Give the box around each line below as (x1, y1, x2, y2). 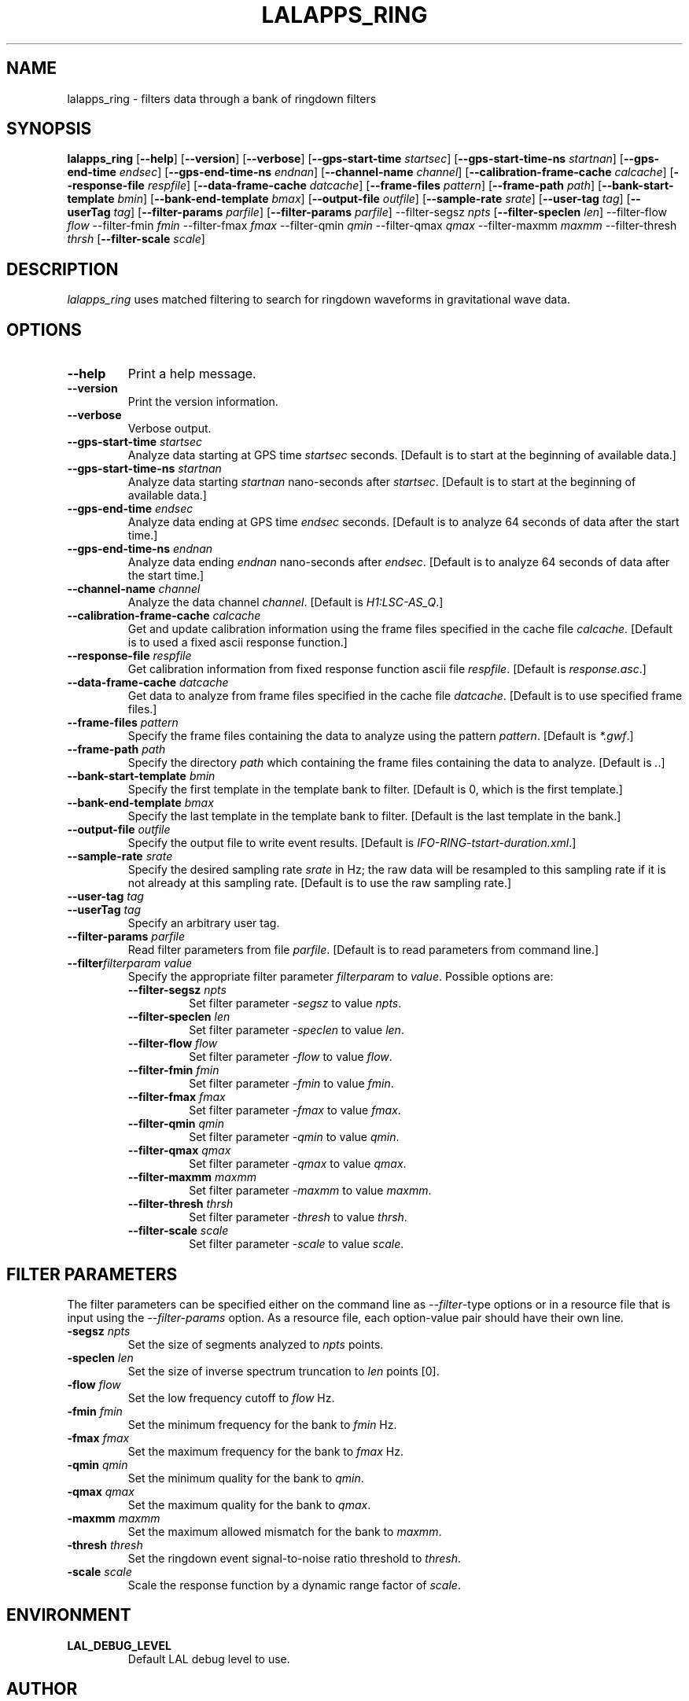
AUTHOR (6, 1679, 78, 1699)
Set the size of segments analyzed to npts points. (127, 1337, 384, 1351)
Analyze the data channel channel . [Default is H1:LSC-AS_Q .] (127, 595, 444, 609)
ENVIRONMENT (6, 1605, 131, 1626)
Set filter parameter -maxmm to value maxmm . (189, 1184, 432, 1198)
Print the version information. (127, 395, 278, 409)
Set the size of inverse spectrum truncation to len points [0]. (127, 1364, 440, 1378)
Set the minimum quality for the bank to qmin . (127, 1471, 364, 1485)
